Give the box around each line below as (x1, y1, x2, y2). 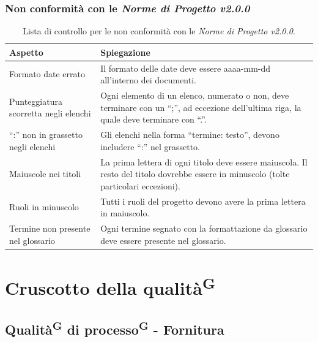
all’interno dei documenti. (100, 74, 196, 86)
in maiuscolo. (100, 207, 150, 219)
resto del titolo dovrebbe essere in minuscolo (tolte (100, 167, 290, 180)
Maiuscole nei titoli (9, 167, 81, 180)
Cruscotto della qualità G (5, 272, 215, 300)
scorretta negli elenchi (9, 107, 91, 120)
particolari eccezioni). (100, 179, 180, 192)
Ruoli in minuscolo (9, 200, 79, 213)
